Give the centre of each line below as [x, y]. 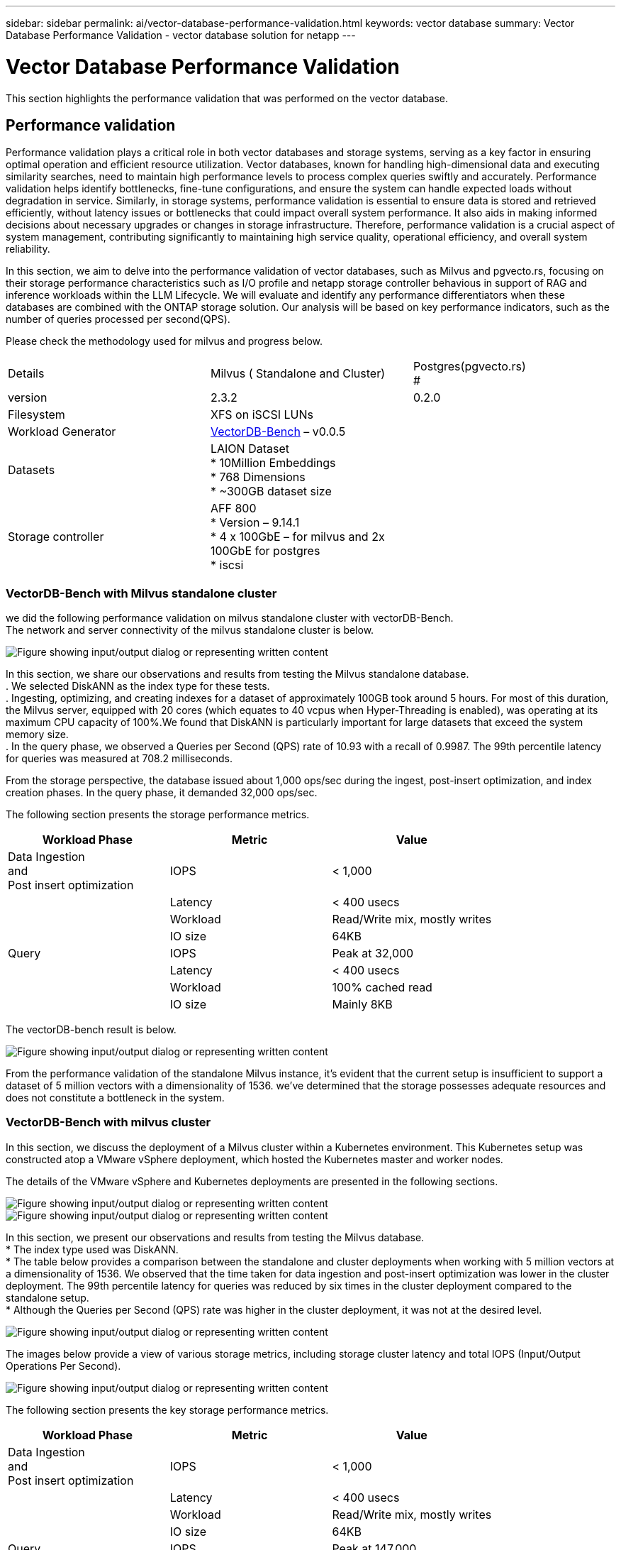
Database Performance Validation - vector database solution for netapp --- [181, 35]
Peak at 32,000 [373, 953]
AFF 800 [233, 509]
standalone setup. [47, 1297]
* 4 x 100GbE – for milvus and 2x [297, 537]
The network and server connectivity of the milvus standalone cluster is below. [190, 630]
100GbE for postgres [265, 551]
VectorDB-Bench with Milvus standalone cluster [141, 593]
